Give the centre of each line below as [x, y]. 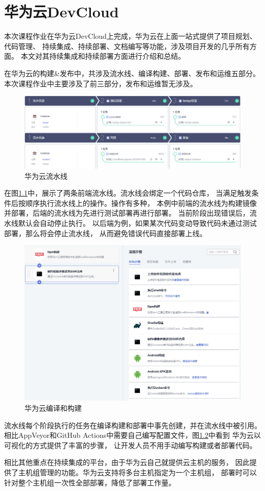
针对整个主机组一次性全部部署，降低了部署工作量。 [90, 482]
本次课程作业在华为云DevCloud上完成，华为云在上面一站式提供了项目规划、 [130, 36]
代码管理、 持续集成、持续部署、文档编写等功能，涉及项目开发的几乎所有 [127, 46]
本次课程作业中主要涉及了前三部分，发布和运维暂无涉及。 [101, 83]
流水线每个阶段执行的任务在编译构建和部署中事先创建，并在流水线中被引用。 [133, 425]
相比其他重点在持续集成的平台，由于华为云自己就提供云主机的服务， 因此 [127, 462]
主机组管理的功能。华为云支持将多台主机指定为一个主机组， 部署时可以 [137, 472]
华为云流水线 [46, 176]
